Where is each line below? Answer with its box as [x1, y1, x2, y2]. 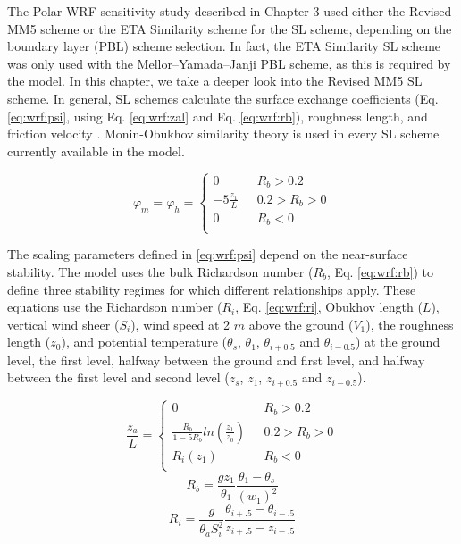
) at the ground [356, 332, 440, 351]
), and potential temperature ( [61, 332, 228, 351]
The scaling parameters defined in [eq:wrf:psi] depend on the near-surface [7, 245, 408, 264]
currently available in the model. [7, 141, 185, 160]
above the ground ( [248, 314, 354, 333]
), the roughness [365, 314, 454, 333]
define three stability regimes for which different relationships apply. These [7, 280, 416, 298]
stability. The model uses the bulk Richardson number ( [7, 263, 314, 281]
